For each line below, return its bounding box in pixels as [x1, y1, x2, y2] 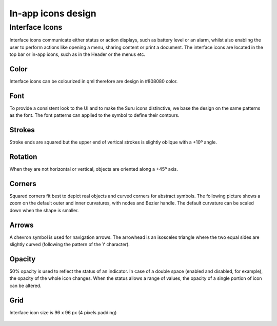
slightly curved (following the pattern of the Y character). [9, 241, 130, 248]
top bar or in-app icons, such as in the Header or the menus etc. [9, 51, 146, 57]
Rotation [9, 153, 37, 161]
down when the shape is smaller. [9, 207, 79, 213]
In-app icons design [9, 8, 97, 19]
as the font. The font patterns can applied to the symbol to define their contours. [9, 112, 180, 118]
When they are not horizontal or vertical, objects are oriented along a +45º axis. [9, 166, 178, 172]
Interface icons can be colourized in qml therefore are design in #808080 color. [9, 78, 178, 85]
